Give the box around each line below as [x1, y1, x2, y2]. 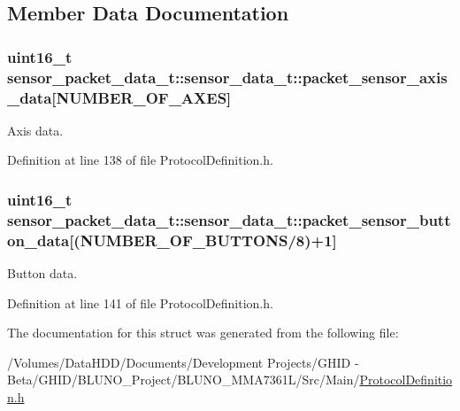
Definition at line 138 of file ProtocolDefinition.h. [7, 151, 273, 169]
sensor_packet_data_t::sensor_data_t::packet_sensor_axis [7, 66, 448, 88]
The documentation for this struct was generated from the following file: [7, 323, 399, 342]
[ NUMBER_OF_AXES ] [51, 86, 232, 108]
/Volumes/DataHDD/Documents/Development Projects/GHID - [7, 353, 359, 371]
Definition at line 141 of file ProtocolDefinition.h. [7, 293, 273, 312]
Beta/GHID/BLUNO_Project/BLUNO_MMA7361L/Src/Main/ [7, 370, 360, 389]
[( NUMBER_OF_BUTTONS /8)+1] [69, 229, 337, 251]
